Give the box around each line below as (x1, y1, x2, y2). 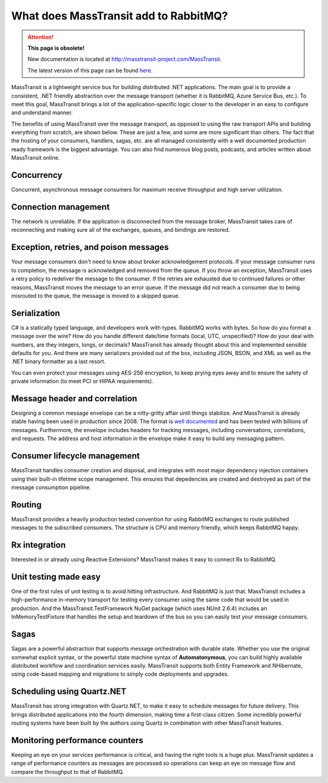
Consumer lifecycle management (11, 451, 140, 461)
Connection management (11, 202, 110, 212)
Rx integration (11, 540, 66, 551)
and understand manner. (11, 109, 73, 117)
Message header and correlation (11, 393, 137, 404)
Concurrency (11, 170, 63, 180)
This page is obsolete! (27, 44, 85, 52)
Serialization (11, 308, 60, 318)
